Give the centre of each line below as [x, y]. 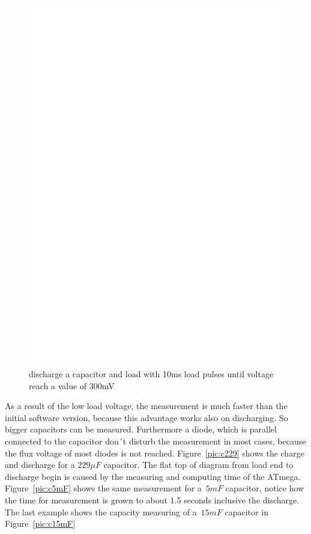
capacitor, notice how [265, 488]
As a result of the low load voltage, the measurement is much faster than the [146, 406]
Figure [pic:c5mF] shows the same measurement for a [103, 488]
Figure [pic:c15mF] [40, 523]
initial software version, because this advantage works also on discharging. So [146, 417]
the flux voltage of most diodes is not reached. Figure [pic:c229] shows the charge [155, 453]
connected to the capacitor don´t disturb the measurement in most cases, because [155, 441]
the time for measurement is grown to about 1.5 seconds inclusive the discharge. [152, 500]
